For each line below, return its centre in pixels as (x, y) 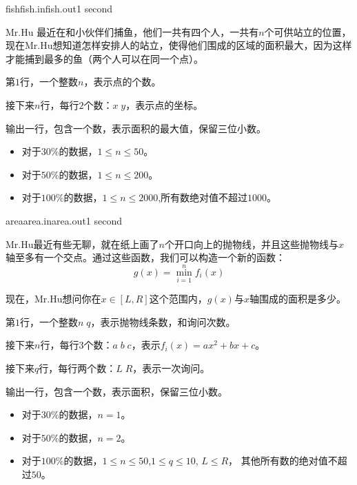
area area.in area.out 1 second (64, 220)
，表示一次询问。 (171, 368)
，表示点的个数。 (122, 82)
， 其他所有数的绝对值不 (283, 461)
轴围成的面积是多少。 (297, 299)
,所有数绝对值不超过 (203, 197)
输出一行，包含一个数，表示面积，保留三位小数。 (116, 391)
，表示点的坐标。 (164, 104)
